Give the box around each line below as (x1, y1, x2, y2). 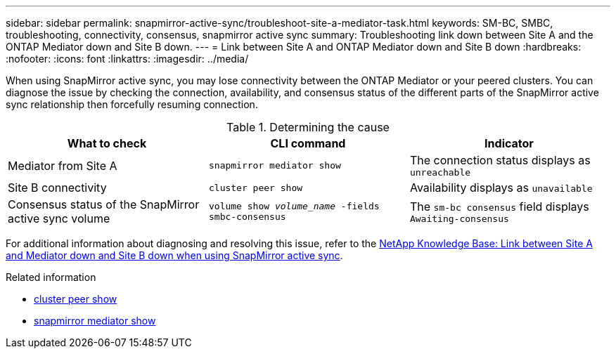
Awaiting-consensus (409, 213, 509, 224)
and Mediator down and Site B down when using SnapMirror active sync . (6, 249, 343, 261)
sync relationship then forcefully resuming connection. (6, 98, 258, 110)
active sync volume (8, 211, 110, 225)
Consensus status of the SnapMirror (8, 197, 200, 211)
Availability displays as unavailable (409, 181, 593, 195)
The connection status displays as (409, 153, 591, 167)
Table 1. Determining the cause (226, 120, 390, 134)
